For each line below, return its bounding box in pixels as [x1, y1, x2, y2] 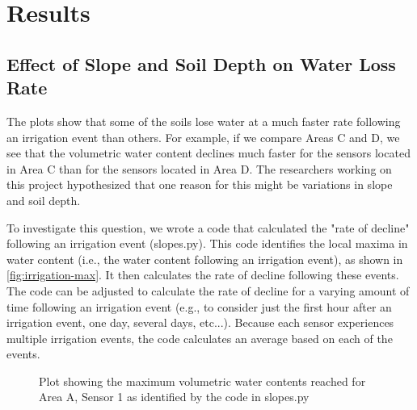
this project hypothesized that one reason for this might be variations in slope [6, 176, 393, 193]
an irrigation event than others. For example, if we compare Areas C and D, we [6, 128, 400, 145]
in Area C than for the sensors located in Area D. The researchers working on [6, 160, 392, 177]
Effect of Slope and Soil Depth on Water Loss [6, 51, 396, 76]
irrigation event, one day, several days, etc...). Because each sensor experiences [6, 314, 394, 331]
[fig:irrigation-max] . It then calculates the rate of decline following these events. [6, 266, 399, 283]
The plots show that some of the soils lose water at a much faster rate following [6, 112, 401, 129]
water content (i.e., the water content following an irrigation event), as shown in [6, 250, 403, 267]
